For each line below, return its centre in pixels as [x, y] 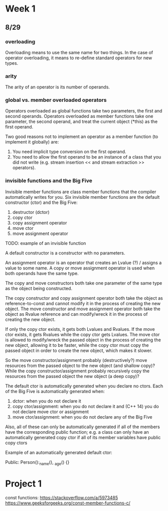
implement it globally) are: [32, 142]
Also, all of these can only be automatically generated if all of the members [83, 427]
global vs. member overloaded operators [56, 100]
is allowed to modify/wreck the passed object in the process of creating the [83, 340]
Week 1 [20, 9]
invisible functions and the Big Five [49, 181]
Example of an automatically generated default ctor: [59, 452]
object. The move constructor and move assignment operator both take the [83, 309]
